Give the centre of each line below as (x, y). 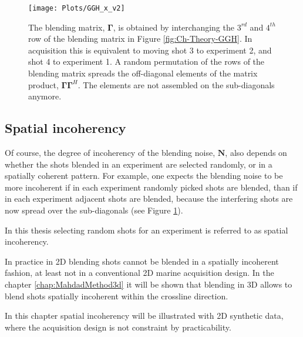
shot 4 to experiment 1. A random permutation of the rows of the (147, 61)
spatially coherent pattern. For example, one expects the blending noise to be (144, 176)
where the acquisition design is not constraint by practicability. (118, 327)
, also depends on (256, 153)
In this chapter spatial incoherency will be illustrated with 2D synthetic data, (144, 316)
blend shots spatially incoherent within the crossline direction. (117, 296)
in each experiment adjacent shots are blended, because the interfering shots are (149, 198)
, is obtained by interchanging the (174, 27)
